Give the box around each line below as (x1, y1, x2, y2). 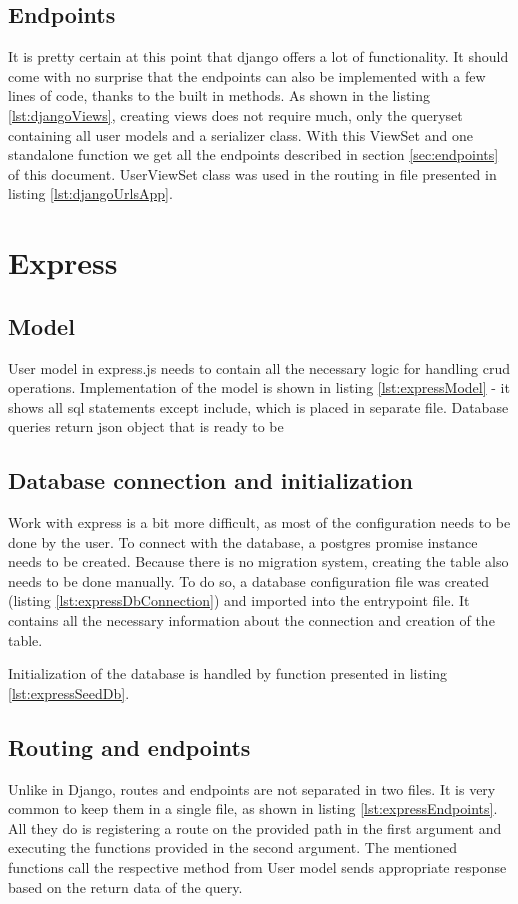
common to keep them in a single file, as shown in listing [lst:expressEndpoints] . (8, 798, 498, 819)
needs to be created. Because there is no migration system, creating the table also (8, 551, 509, 572)
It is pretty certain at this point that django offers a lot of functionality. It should (8, 46, 509, 67)
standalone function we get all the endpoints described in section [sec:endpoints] (8, 144, 499, 165)
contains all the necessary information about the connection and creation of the (8, 610, 495, 631)
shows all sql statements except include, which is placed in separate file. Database (8, 396, 509, 417)
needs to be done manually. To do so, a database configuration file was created (8, 570, 490, 591)
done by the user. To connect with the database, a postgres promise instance (8, 531, 478, 552)
